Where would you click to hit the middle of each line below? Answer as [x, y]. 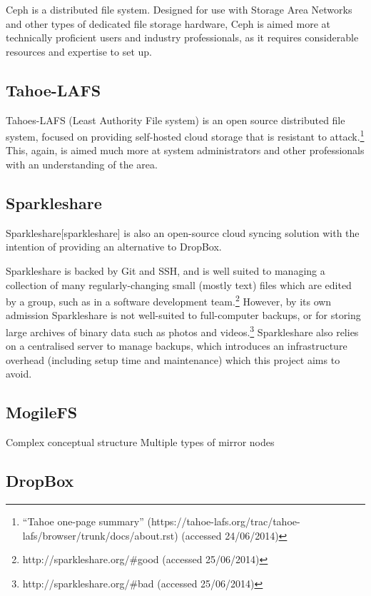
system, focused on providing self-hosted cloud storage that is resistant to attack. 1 [185, 135]
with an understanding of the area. [82, 165]
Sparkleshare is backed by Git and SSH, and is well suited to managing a [166, 271]
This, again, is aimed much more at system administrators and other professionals [185, 150]
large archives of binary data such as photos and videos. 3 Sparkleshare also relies [182, 331]
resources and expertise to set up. [79, 51]
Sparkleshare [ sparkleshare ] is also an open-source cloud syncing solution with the [183, 232]
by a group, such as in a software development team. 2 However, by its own [169, 300]
